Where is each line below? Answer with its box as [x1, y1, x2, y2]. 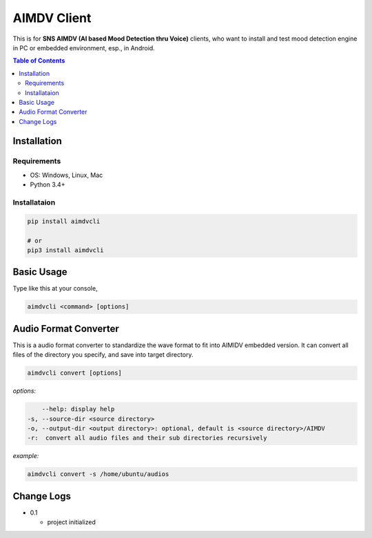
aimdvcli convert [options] [27, 369, 122, 377]
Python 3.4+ [30, 180, 65, 189]
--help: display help [41, 405, 115, 413]
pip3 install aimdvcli [27, 246, 104, 254]
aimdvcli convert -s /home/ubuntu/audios [27, 470, 169, 478]
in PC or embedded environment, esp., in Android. [12, 43, 155, 52]
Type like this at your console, [12, 284, 98, 293]
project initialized [47, 518, 96, 526]
